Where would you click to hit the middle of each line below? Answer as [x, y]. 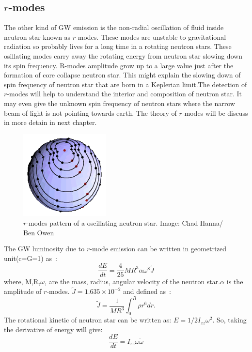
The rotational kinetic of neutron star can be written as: [88, 320]
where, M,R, [22, 282]
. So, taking [229, 320]
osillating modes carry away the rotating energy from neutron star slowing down [123, 55]
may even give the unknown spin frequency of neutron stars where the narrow [119, 103]
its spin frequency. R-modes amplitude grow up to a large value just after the [119, 65]
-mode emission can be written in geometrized [158, 249]
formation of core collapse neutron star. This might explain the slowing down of [122, 75]
